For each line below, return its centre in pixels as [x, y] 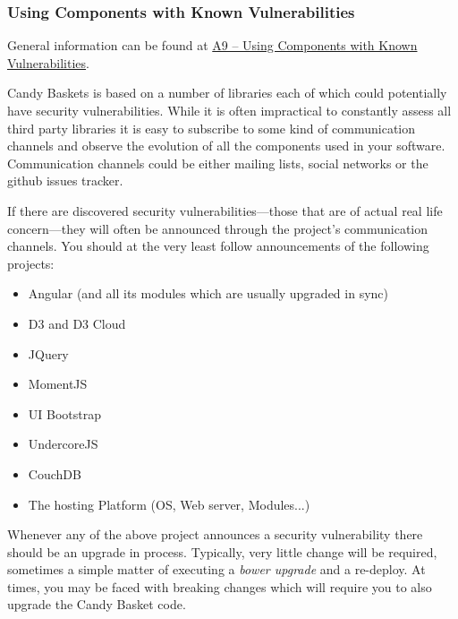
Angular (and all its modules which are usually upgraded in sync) [208, 293]
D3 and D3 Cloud [77, 323]
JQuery [48, 353]
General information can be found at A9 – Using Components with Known [212, 45]
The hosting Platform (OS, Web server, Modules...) [169, 504]
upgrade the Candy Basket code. [97, 604]
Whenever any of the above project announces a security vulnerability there [215, 534]
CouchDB [55, 473]
